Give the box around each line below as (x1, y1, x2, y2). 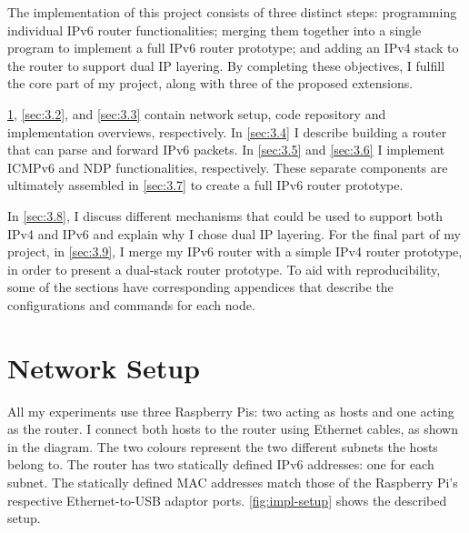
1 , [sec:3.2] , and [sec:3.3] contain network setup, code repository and (7, 104, 386, 123)
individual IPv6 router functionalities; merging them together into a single (7, 20, 422, 39)
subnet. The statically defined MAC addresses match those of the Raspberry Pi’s (7, 473, 458, 491)
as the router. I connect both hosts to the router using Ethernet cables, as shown (7, 419, 458, 438)
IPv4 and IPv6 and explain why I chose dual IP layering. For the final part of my (7, 224, 461, 243)
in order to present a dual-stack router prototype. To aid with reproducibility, (7, 259, 441, 278)
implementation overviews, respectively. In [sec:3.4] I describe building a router (7, 122, 447, 141)
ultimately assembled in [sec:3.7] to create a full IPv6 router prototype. (7, 176, 404, 195)
